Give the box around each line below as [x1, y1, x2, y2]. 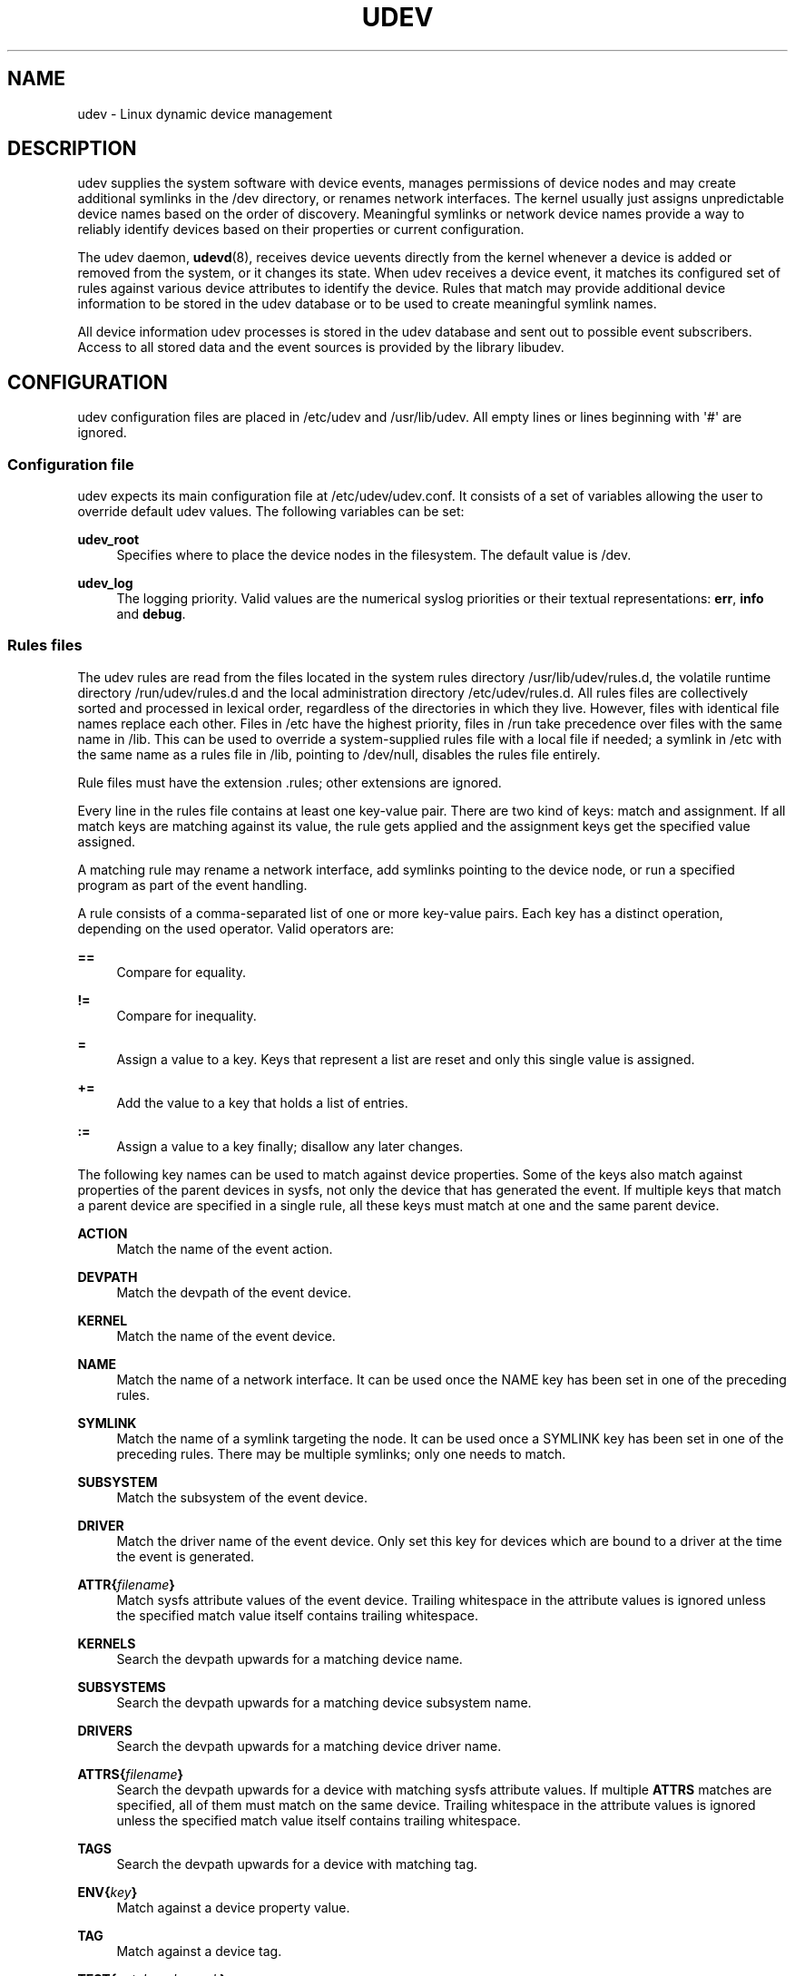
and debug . [116, 606, 186, 622]
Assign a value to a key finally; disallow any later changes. [116, 1138, 464, 1154]
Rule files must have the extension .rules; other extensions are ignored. [77, 774, 502, 790]
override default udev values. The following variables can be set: [77, 504, 465, 520]
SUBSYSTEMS [77, 1678, 166, 1695]
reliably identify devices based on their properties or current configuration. [77, 221, 525, 238]
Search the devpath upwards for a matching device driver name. [116, 1737, 502, 1754]
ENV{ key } [77, 1883, 138, 1900]
